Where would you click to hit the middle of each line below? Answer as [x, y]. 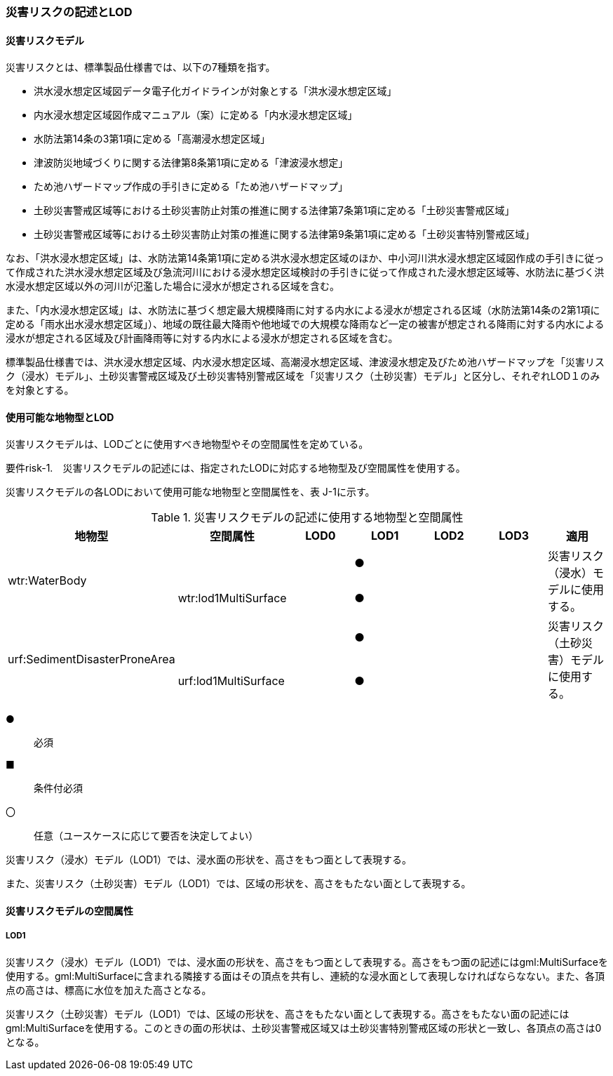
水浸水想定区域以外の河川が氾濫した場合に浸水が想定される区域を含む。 [173, 286]
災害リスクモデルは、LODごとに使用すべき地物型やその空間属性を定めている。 [187, 444]
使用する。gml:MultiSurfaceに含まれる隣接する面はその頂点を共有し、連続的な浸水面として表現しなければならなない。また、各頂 [305, 976]
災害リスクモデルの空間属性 [69, 911]
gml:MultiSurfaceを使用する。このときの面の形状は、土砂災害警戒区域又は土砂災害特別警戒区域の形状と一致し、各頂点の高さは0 [304, 1028]
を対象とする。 [40, 390]
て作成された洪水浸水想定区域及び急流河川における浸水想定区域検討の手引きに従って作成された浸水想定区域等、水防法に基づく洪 [305, 272]
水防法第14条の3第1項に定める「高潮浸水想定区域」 [152, 139]
